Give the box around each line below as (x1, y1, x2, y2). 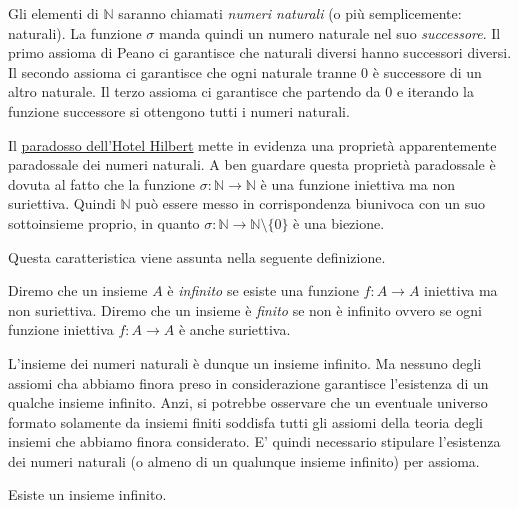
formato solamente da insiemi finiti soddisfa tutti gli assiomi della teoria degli (8, 411, 483, 432)
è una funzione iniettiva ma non (260, 173, 456, 194)
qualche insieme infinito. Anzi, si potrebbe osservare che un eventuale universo (8, 392, 488, 413)
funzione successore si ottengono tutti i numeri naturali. (8, 100, 350, 121)
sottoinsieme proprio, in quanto (8, 212, 200, 233)
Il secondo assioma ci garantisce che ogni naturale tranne (8, 61, 357, 82)
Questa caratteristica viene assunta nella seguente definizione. (8, 246, 386, 267)
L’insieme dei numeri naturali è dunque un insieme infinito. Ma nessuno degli (8, 352, 482, 373)
